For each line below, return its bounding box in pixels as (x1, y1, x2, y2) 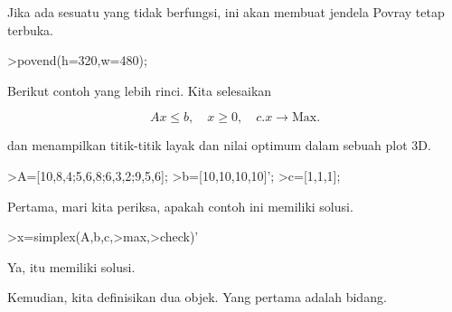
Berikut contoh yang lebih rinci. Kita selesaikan (7, 80, 272, 99)
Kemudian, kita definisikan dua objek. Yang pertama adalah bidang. (7, 288, 387, 307)
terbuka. (7, 20, 54, 39)
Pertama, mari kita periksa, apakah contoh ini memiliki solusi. (7, 196, 353, 215)
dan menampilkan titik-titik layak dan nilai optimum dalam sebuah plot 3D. (7, 136, 431, 155)
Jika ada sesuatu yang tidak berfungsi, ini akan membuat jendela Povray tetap (7, 3, 445, 21)
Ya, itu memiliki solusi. (7, 257, 136, 276)
